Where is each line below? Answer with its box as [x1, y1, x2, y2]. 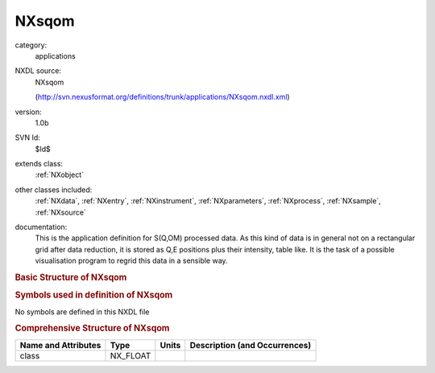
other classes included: [14, 185, 93, 195]
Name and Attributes [19, 339, 101, 350]
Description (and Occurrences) [189, 339, 312, 350]
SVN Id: [14, 133, 40, 142]
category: [14, 40, 48, 50]
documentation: [14, 222, 68, 232]
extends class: [14, 159, 64, 169]
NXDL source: [14, 66, 62, 76]
